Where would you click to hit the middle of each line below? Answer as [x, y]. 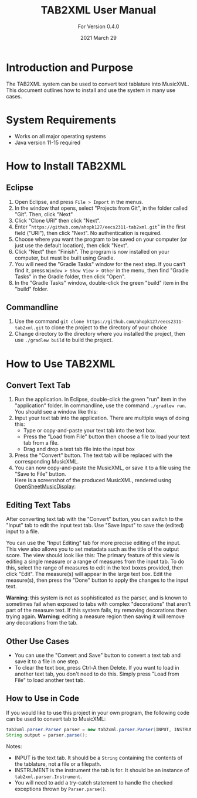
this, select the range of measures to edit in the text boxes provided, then [95, 568]
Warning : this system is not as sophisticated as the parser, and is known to [97, 598]
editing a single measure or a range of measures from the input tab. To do [95, 562]
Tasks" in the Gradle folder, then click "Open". [70, 277]
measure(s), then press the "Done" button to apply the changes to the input [97, 580]
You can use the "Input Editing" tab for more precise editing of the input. [93, 543]
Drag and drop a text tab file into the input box [79, 449]
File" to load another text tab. [50, 680]
